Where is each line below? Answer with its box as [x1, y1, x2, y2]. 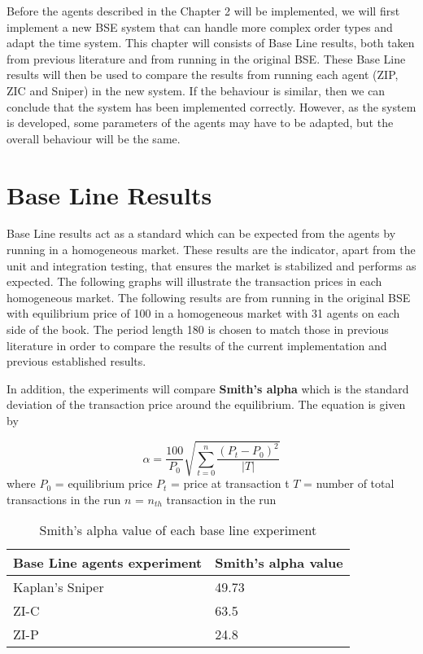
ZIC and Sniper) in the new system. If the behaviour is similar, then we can [7, 81, 386, 99]
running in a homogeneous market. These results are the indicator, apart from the [7, 241, 416, 258]
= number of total [303, 475, 395, 492]
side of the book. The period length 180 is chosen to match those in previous [7, 321, 389, 338]
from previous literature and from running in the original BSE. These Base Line [7, 50, 406, 67]
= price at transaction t [170, 475, 290, 492]
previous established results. [7, 353, 146, 370]
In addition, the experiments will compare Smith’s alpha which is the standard [7, 380, 409, 397]
